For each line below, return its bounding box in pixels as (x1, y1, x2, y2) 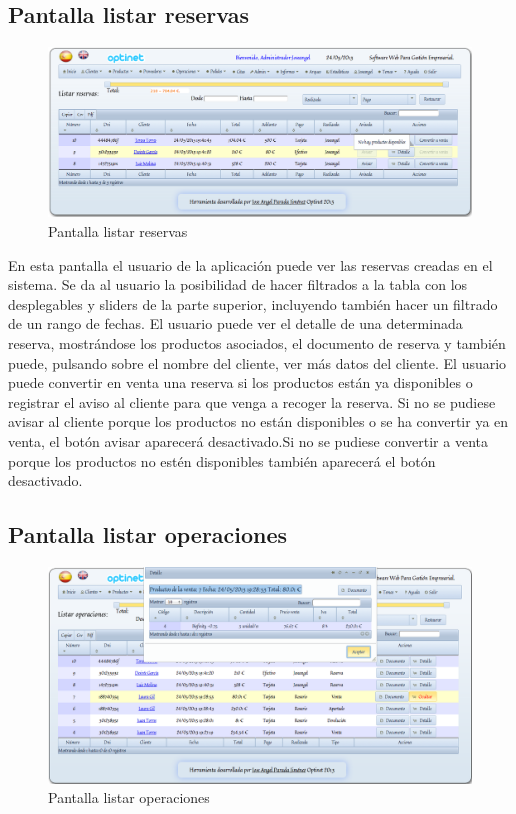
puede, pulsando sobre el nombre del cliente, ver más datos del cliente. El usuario (8, 352, 507, 373)
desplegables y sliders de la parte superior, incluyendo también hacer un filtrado (8, 293, 498, 314)
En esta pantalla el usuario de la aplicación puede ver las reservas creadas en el (8, 254, 493, 275)
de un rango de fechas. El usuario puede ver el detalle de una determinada (8, 313, 463, 334)
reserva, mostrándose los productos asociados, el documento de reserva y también (8, 332, 506, 353)
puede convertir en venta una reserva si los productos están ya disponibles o (8, 372, 473, 393)
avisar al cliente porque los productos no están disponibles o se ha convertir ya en (8, 411, 509, 432)
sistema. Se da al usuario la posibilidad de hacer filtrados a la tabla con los (8, 274, 468, 295)
